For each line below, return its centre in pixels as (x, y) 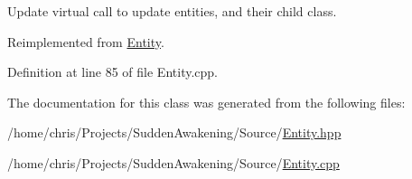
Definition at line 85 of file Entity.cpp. (112, 72)
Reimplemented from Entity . (86, 41)
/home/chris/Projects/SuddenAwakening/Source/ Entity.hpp (174, 132)
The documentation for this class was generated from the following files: (206, 102)
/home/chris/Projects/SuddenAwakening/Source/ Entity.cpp (173, 162)
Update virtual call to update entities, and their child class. (172, 11)
